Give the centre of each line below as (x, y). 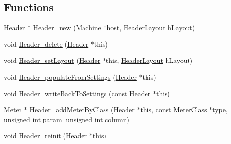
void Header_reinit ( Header (46, 135)
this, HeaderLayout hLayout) (149, 60)
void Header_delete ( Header (46, 44)
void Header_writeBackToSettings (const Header (77, 93)
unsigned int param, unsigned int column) (67, 119)
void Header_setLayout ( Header (52, 60)
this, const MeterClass (174, 110)
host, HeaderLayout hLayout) (151, 28)
